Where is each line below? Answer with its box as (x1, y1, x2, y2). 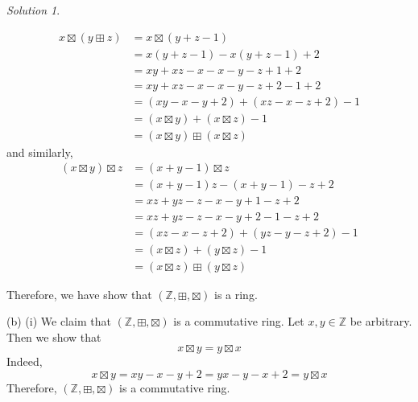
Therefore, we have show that (6, 285, 152, 302)
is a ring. (213, 285, 258, 302)
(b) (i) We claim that (6, 313, 111, 330)
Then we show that (6, 328, 101, 345)
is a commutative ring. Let (173, 313, 304, 330)
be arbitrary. (350, 313, 412, 330)
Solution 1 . (6, 2, 60, 18)
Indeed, (6, 353, 43, 370)
